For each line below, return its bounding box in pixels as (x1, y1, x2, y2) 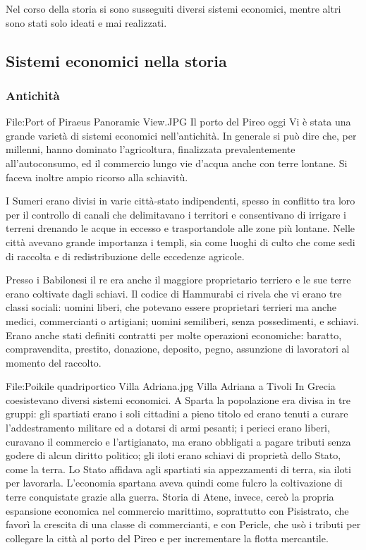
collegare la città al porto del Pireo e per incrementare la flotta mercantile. (6, 530, 329, 545)
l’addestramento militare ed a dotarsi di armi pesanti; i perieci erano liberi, (6, 420, 330, 435)
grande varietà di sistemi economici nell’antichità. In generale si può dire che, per (6, 128, 357, 142)
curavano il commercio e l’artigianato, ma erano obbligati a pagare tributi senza (6, 434, 351, 448)
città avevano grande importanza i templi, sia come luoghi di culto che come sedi (6, 234, 355, 249)
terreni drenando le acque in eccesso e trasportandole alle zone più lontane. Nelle (6, 221, 355, 236)
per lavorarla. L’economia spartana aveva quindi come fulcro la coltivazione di (6, 475, 343, 490)
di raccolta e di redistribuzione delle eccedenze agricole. (6, 248, 245, 263)
